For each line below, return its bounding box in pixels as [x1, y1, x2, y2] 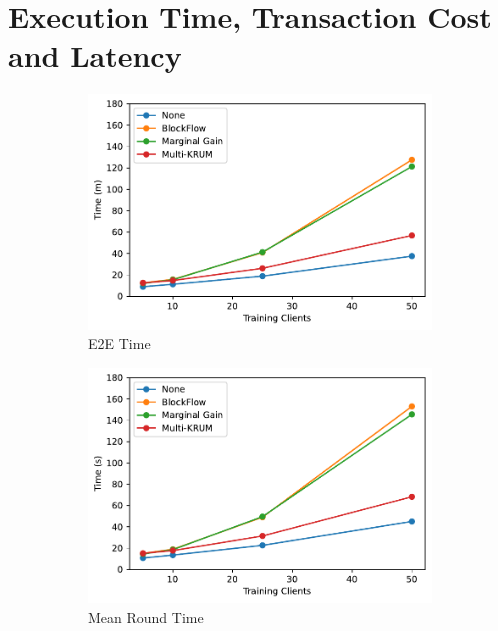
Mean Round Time [88, 606, 204, 627]
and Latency [8, 35, 182, 76]
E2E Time [88, 333, 151, 354]
